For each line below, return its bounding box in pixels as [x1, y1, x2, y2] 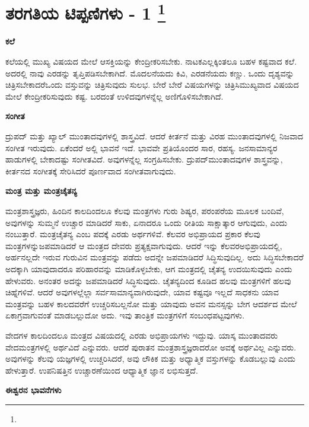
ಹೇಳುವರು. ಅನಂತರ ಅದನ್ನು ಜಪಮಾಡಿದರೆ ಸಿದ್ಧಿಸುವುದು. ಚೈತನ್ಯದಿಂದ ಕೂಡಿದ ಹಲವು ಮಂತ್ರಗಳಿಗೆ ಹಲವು [5, 274, 291, 286]
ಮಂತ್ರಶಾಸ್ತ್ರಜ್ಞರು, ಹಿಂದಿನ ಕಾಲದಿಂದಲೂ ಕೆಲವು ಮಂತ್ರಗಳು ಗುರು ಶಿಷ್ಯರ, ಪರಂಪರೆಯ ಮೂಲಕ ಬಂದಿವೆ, [5, 204, 284, 216]
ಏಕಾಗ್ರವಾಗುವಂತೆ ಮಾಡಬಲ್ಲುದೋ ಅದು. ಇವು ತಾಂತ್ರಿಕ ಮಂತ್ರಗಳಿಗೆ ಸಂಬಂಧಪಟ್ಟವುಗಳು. [5, 309, 245, 321]
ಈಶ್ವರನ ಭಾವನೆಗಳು [5, 384, 62, 396]
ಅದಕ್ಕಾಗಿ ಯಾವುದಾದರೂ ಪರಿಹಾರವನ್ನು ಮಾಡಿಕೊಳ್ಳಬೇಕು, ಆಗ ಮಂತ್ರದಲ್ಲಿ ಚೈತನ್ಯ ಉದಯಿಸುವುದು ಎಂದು [5, 262, 292, 275]
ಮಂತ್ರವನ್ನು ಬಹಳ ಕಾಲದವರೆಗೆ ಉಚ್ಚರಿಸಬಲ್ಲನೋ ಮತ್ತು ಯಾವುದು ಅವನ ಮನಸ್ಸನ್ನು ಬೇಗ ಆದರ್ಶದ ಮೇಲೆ [5, 297, 297, 310]
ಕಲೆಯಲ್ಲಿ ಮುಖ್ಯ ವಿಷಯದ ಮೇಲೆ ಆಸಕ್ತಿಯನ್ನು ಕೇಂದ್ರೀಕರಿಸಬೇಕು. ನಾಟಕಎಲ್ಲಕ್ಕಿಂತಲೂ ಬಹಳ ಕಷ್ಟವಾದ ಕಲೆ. [5, 55, 297, 68]
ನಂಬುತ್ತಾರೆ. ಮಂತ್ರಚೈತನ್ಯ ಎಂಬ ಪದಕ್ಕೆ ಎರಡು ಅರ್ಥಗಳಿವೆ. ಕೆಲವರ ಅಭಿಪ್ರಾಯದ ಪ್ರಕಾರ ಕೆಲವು [5, 228, 260, 240]
